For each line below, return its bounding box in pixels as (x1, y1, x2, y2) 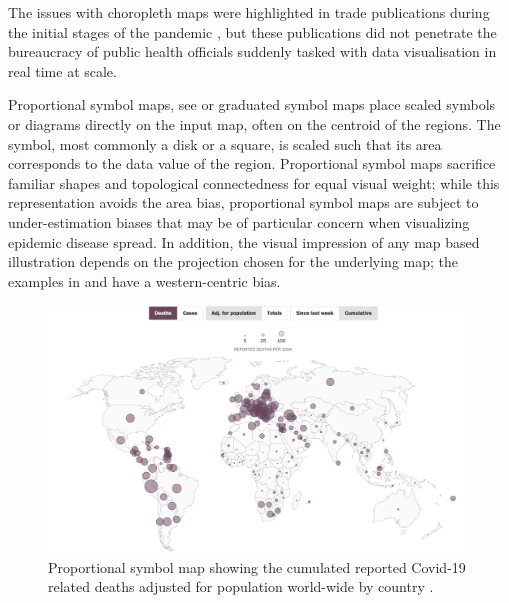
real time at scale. (8, 60, 117, 81)
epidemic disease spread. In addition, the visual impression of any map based (8, 231, 480, 252)
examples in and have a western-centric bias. (8, 270, 281, 291)
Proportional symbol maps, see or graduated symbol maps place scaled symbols (8, 94, 496, 115)
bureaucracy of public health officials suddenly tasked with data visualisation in (8, 41, 497, 62)
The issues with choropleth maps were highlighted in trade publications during (8, 2, 490, 22)
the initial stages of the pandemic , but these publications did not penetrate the (8, 21, 497, 42)
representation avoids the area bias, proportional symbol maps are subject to (8, 192, 479, 213)
